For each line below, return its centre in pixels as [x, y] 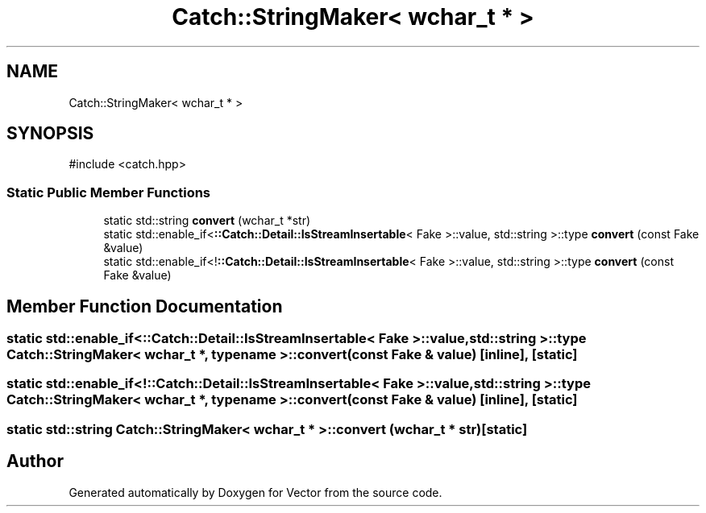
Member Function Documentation [145, 306]
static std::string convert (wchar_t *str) [207, 221]
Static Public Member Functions [109, 192]
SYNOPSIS [50, 134]
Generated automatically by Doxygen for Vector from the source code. [255, 492]
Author [35, 461]
